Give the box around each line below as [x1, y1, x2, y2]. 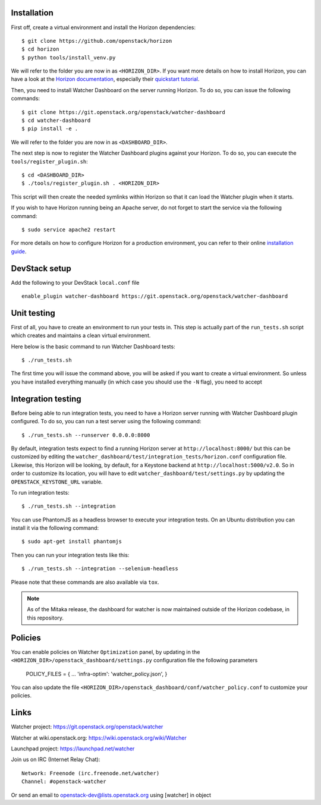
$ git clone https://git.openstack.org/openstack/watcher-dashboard [21, 109, 225, 115]
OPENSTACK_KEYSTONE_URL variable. [11, 478, 103, 485]
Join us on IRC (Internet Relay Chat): [11, 756, 100, 763]
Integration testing [11, 394, 81, 404]
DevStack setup [11, 263, 71, 273]
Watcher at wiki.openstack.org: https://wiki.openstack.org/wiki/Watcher [11, 734, 187, 741]
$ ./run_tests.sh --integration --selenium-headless [21, 565, 178, 572]
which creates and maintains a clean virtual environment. [11, 332, 151, 339]
